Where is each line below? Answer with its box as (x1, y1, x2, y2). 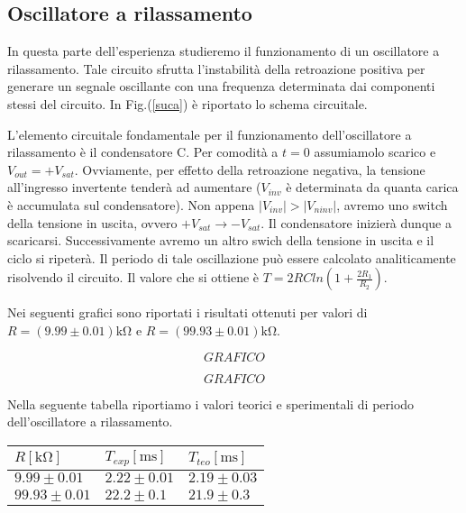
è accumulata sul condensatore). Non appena (7, 195, 255, 214)
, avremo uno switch (336, 195, 448, 214)
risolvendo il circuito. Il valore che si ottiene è (7, 268, 260, 287)
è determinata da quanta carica (286, 178, 459, 197)
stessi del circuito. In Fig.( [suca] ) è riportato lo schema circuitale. (7, 94, 368, 113)
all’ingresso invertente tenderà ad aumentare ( (7, 178, 261, 197)
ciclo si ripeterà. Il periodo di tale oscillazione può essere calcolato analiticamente (7, 248, 456, 267)
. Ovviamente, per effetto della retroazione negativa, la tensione (74, 160, 425, 179)
